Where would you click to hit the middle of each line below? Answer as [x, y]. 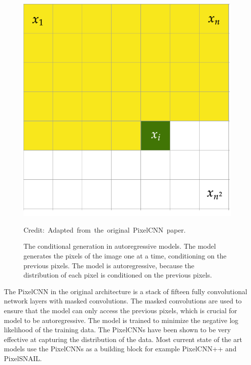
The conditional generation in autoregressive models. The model [120, 246]
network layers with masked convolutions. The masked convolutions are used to [123, 301]
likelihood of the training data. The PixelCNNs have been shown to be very [117, 330]
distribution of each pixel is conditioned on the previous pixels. [118, 275]
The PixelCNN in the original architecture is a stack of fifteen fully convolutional [126, 291]
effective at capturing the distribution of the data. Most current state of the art [123, 339]
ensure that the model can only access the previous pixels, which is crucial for [121, 311]
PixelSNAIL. [23, 358]
